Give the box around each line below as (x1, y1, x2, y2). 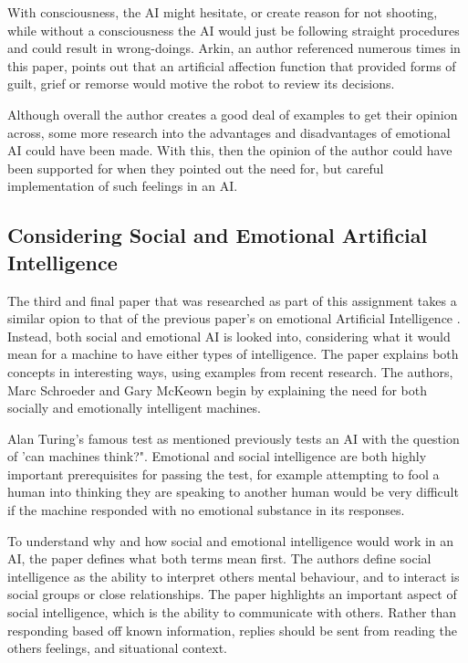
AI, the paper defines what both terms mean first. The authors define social (7, 549, 432, 568)
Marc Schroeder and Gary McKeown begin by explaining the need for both (7, 380, 428, 399)
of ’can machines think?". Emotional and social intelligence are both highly (7, 447, 427, 466)
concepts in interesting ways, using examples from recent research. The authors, (7, 362, 453, 381)
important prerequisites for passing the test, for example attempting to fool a (7, 464, 440, 483)
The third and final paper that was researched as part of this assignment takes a (7, 290, 457, 310)
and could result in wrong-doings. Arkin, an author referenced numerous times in (7, 38, 461, 58)
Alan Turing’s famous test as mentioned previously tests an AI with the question (7, 428, 460, 447)
